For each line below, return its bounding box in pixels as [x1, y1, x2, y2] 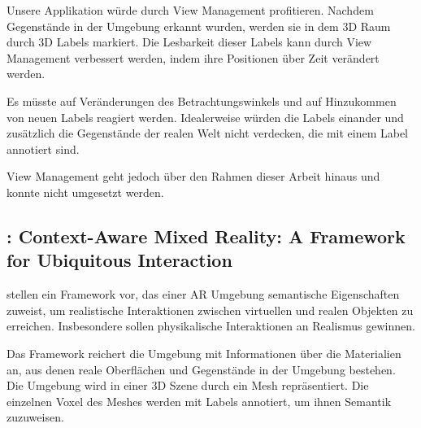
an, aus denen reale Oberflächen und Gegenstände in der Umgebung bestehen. [7, 360, 396, 378]
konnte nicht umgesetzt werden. [7, 183, 164, 200]
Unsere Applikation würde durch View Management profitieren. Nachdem [7, 2, 374, 18]
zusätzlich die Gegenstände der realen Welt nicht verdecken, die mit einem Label [7, 124, 409, 142]
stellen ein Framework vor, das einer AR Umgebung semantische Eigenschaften [7, 286, 400, 303]
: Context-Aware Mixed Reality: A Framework [7, 223, 406, 248]
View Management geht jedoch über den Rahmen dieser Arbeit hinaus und [7, 168, 380, 185]
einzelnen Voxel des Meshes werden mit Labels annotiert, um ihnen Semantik [7, 392, 392, 409]
